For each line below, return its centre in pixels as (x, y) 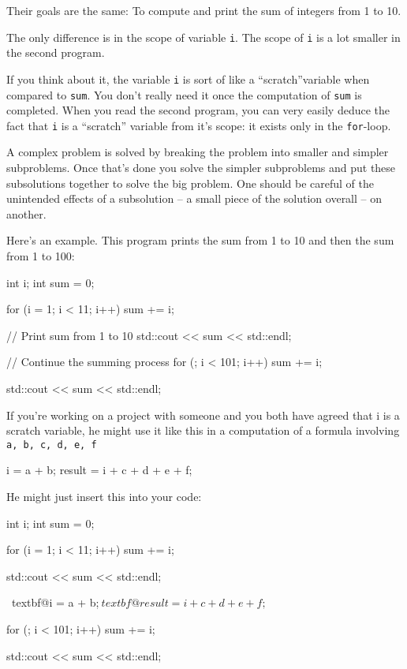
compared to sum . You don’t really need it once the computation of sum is (184, 94)
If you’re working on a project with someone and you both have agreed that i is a (203, 415)
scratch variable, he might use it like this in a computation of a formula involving (203, 430)
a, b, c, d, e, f (52, 445)
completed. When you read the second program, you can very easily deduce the (198, 110)
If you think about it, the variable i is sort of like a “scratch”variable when (188, 78)
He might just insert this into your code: (104, 496)
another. (26, 213)
